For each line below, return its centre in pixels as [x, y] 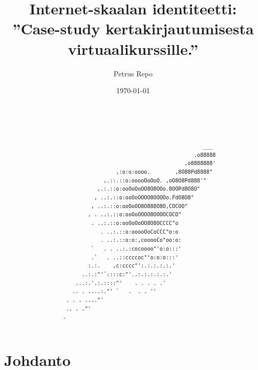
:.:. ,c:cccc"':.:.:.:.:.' [132, 266]
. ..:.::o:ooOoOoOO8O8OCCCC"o [135, 223]
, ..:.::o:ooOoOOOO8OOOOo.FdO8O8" [144, 198]
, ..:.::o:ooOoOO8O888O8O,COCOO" [139, 206]
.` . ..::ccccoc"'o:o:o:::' [135, 257]
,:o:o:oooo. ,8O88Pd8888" [164, 172]
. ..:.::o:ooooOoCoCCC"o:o [139, 232]
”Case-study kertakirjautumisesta [133, 28]
